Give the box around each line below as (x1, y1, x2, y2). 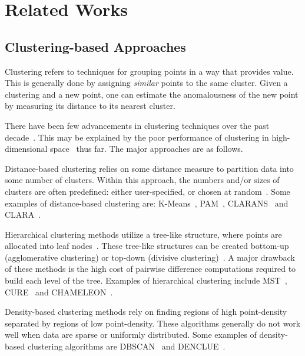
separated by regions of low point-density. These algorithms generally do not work (5, 317, 301, 329)
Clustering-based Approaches (5, 37, 186, 55)
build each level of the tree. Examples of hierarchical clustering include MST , (5, 274, 287, 287)
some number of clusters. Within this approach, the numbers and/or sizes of (5, 174, 280, 186)
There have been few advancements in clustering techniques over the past (5, 119, 270, 131)
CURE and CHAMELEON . (5, 285, 113, 298)
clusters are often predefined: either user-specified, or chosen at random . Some (5, 185, 290, 197)
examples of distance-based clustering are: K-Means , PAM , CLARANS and (5, 197, 289, 209)
